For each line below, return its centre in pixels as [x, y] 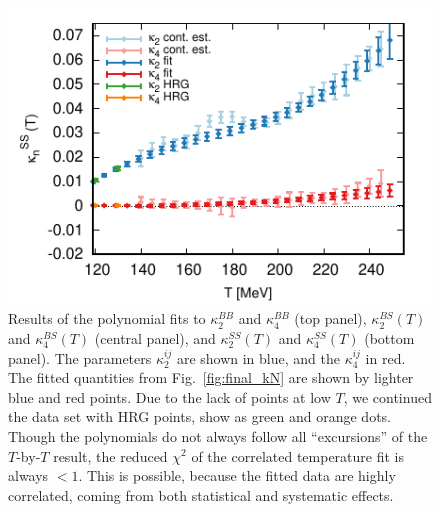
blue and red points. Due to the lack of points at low [169, 396]
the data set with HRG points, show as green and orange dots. [200, 416]
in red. [385, 357]
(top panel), [330, 318]
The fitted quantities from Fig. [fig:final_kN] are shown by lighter [211, 377]
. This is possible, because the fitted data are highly [237, 475]
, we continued [387, 396]
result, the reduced [110, 455]
